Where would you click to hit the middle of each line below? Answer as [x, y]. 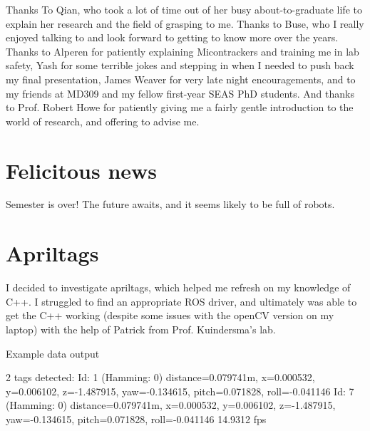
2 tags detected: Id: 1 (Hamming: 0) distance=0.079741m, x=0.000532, [160, 377]
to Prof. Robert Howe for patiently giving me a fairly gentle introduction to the [180, 107]
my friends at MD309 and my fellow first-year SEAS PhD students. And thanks [180, 93]
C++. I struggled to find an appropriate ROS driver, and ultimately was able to [181, 301]
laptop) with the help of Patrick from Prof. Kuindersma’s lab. [141, 329]
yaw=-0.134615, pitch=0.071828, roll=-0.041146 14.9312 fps [136, 419]
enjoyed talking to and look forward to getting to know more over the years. [172, 37]
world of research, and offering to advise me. [103, 121]
